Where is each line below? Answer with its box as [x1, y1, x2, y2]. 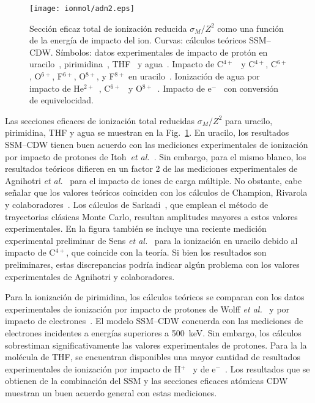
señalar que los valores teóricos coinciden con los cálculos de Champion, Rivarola [5, 186, 308, 199]
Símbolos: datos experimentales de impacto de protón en [56, 45, 268, 58]
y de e [193, 362, 216, 375]
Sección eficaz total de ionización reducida [29, 21, 187, 34]
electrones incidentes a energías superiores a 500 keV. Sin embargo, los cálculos [5, 326, 302, 339]
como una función [217, 21, 284, 34]
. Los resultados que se [224, 362, 310, 375]
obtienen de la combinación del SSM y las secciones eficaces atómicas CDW [5, 374, 288, 387]
